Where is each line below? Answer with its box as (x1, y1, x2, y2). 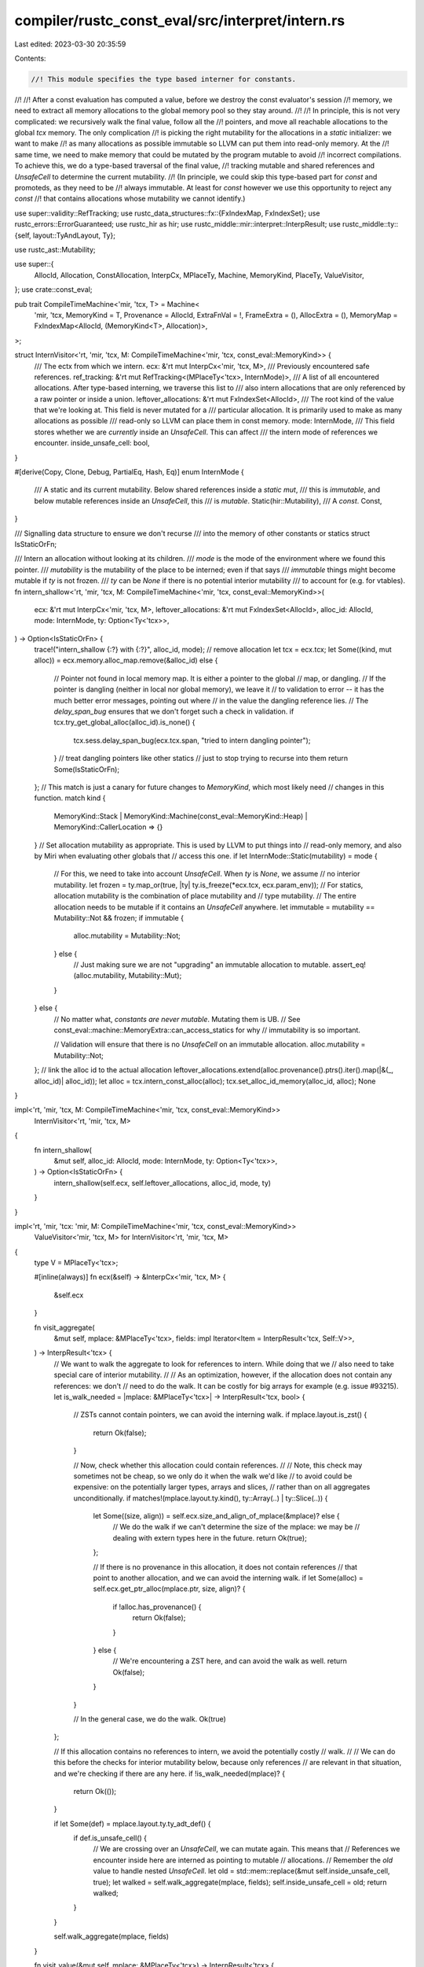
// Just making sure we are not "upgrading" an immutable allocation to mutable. (73, 960, 331, 969)
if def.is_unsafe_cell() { (73, 1833, 148, 1843)
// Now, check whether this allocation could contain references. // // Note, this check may (73, 1460, 363, 1470)
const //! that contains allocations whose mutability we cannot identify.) (14, 194, 246, 204)
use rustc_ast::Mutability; (14, 245, 96, 254)
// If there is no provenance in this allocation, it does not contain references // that (93, 1562, 357, 1571)
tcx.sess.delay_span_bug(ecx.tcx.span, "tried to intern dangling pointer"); (73, 736, 311, 745)
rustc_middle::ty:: (342, 220, 399, 229)
